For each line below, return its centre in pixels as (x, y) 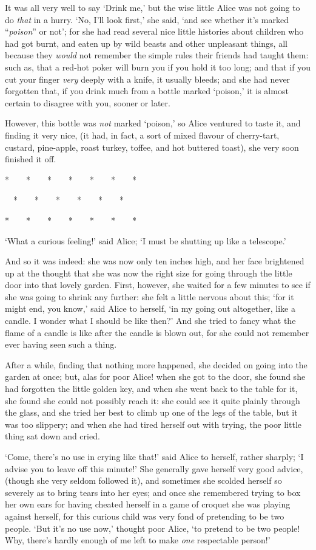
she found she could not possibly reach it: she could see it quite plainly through (153, 400)
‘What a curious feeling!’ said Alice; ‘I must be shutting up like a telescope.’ (146, 240)
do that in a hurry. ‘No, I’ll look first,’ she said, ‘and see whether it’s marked (147, 19)
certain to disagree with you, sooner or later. (88, 102)
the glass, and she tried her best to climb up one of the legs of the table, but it (151, 412)
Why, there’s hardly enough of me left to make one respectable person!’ (138, 540)
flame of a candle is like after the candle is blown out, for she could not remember (157, 332)
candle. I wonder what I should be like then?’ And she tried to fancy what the (150, 321)
